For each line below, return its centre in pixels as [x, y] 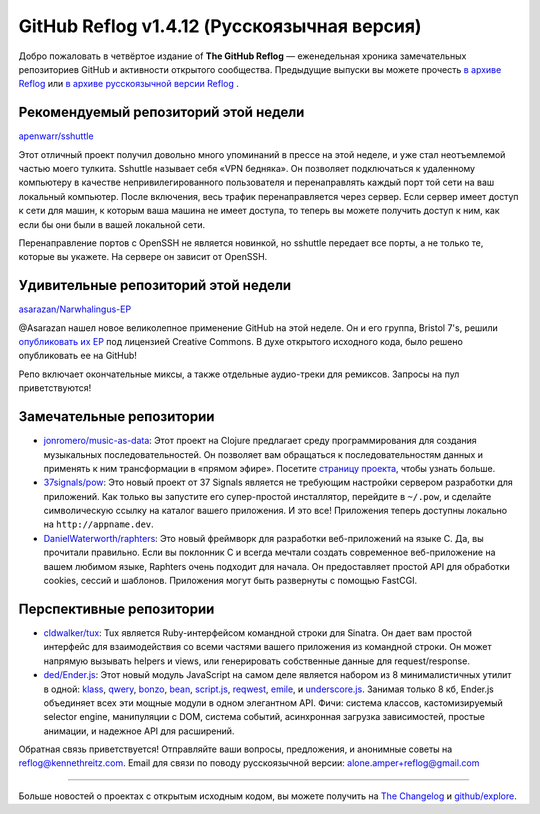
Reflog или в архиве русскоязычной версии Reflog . [129, 84]
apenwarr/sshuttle [56, 136]
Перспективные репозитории [116, 608]
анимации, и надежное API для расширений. [139, 731]
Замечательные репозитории [116, 416]
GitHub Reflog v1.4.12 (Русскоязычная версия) [220, 26]
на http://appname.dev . [98, 524]
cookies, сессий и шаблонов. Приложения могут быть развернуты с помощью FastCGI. [230, 581]
